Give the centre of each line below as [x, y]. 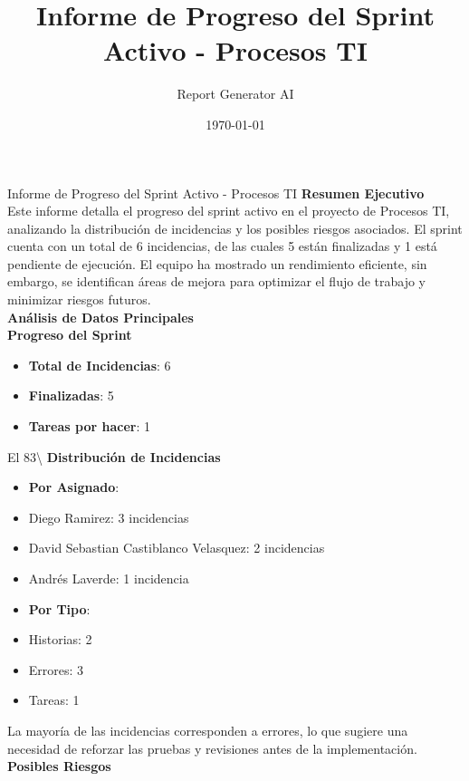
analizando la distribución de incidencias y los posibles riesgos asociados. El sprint [235, 228]
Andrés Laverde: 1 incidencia [109, 578]
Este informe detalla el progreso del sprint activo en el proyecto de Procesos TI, [229, 211]
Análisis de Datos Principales [100, 317]
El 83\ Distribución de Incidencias [114, 456]
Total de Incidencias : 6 [100, 365]
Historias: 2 [60, 639]
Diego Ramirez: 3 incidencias [109, 517]
